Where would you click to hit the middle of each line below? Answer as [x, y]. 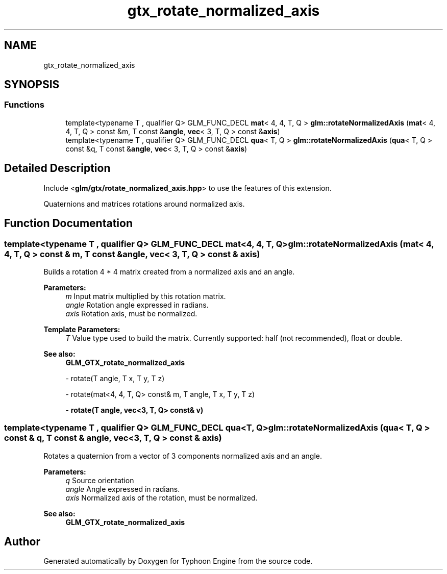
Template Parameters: [82, 329]
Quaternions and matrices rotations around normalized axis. [144, 204]
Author [22, 542]
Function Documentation [68, 223]
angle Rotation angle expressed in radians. [137, 305]
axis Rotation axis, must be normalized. [131, 313]
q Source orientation [100, 480]
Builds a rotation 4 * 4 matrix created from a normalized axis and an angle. [169, 271]
